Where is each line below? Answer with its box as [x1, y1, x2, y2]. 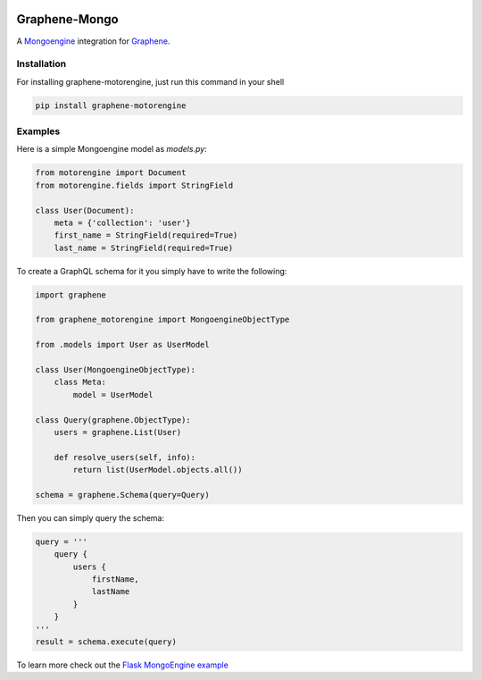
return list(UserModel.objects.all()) [72, 465, 243, 475]
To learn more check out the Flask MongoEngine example [16, 659, 229, 670]
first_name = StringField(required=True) [54, 231, 238, 240]
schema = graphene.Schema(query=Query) [35, 490, 210, 500]
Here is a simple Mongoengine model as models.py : [16, 144, 207, 155]
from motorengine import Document [35, 168, 187, 178]
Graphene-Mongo [16, 12, 120, 27]
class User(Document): [35, 206, 135, 215]
